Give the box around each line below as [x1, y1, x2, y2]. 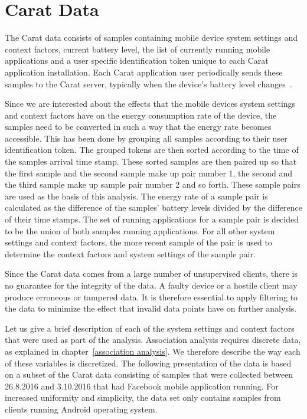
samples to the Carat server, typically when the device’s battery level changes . [5, 77, 292, 90]
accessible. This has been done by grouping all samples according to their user [5, 132, 288, 144]
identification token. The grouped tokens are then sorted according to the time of [5, 143, 299, 156]
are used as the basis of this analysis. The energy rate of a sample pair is [5, 189, 268, 202]
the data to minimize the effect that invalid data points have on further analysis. [5, 302, 297, 315]
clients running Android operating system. [5, 402, 158, 415]
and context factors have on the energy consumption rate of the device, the [5, 109, 277, 121]
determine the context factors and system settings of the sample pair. [5, 247, 256, 260]
